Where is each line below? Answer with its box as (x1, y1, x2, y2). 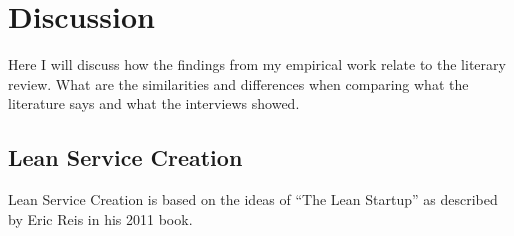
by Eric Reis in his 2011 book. (8, 208, 193, 229)
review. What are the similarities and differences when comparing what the (8, 73, 469, 94)
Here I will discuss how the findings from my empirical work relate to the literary (8, 54, 506, 75)
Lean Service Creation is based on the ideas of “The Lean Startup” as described (8, 189, 498, 210)
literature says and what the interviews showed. (8, 93, 300, 114)
